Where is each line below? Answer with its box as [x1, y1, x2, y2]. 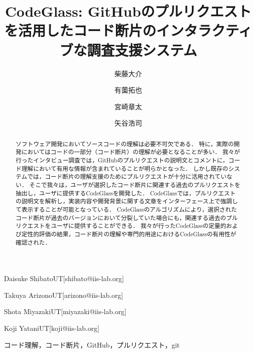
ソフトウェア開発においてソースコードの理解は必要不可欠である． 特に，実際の [15, 139, 234, 148]
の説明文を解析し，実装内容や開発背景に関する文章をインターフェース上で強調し [15, 197, 238, 205]
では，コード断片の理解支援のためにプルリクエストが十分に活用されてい [27, 172, 227, 181]
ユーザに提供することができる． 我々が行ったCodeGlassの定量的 [51, 222, 226, 230]
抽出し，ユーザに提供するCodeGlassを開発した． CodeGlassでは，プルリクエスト [15, 189, 236, 197]
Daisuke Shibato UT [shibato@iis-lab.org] [4, 273, 124, 284]
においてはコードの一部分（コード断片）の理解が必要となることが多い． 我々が [21, 148, 240, 156]
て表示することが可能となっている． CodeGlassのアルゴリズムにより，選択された [15, 205, 237, 213]
